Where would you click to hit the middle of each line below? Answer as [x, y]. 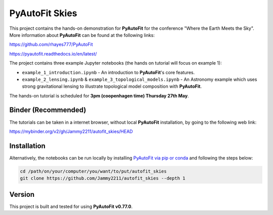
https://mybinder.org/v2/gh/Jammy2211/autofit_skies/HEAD [71, 131]
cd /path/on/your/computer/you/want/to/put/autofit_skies [93, 171]
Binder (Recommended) [48, 110]
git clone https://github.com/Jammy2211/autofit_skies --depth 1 [103, 178]
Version [22, 194]
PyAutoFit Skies [43, 13]
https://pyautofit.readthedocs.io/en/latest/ [53, 53]
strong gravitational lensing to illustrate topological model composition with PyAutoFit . [112, 86]
